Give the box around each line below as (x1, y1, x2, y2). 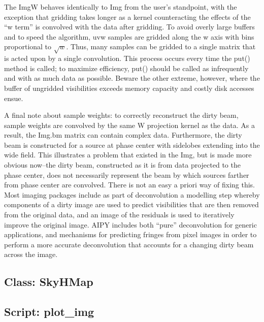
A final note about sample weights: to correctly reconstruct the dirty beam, (4, 110, 239, 120)
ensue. (4, 92, 23, 103)
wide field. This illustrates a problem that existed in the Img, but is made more (4, 149, 252, 160)
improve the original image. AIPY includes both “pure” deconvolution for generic (4, 219, 257, 230)
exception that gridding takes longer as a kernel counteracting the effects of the (4, 11, 251, 22)
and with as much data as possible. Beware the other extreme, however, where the (4, 73, 260, 83)
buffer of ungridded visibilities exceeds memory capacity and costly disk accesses (4, 82, 254, 93)
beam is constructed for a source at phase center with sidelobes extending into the (4, 139, 260, 150)
